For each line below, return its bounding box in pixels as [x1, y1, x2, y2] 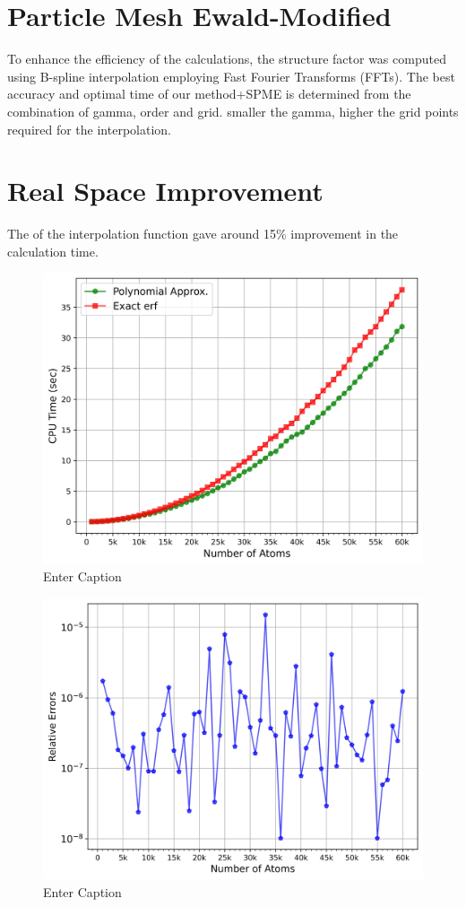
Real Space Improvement [7, 172, 324, 209]
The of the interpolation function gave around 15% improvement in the [7, 224, 399, 243]
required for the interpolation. [7, 119, 171, 138]
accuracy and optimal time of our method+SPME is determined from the [7, 84, 411, 103]
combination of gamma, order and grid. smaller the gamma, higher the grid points [7, 101, 459, 120]
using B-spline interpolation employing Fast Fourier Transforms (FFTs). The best [7, 66, 455, 85]
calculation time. [7, 241, 99, 260]
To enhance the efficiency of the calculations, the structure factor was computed [7, 49, 446, 68]
